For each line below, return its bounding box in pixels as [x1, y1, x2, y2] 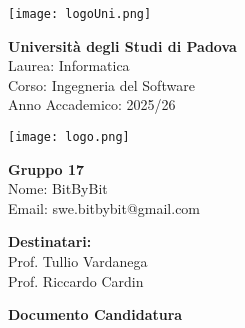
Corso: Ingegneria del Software [8, 74, 195, 95]
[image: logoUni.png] [8, 7, 152, 21]
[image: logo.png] [8, 130, 130, 145]
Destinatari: [8, 231, 92, 252]
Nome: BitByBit [8, 178, 108, 199]
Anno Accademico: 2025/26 [8, 94, 176, 115]
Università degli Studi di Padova [8, 35, 237, 56]
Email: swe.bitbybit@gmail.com [8, 197, 201, 218]
